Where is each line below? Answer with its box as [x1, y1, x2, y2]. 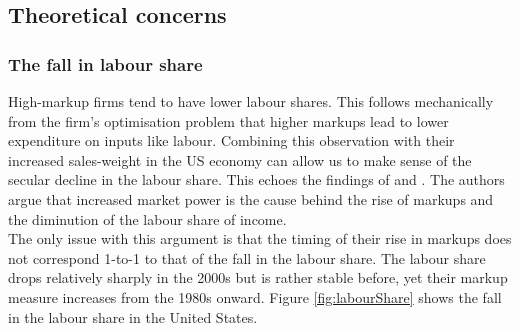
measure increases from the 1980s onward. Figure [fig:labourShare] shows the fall [8, 286, 502, 307]
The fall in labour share [8, 51, 203, 76]
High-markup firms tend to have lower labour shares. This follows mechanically [8, 91, 494, 111]
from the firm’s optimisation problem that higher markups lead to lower [8, 110, 449, 131]
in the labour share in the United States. [8, 306, 258, 327]
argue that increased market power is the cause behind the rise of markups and [8, 188, 494, 209]
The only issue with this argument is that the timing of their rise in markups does [8, 228, 512, 249]
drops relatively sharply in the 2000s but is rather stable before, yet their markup [8, 267, 508, 288]
